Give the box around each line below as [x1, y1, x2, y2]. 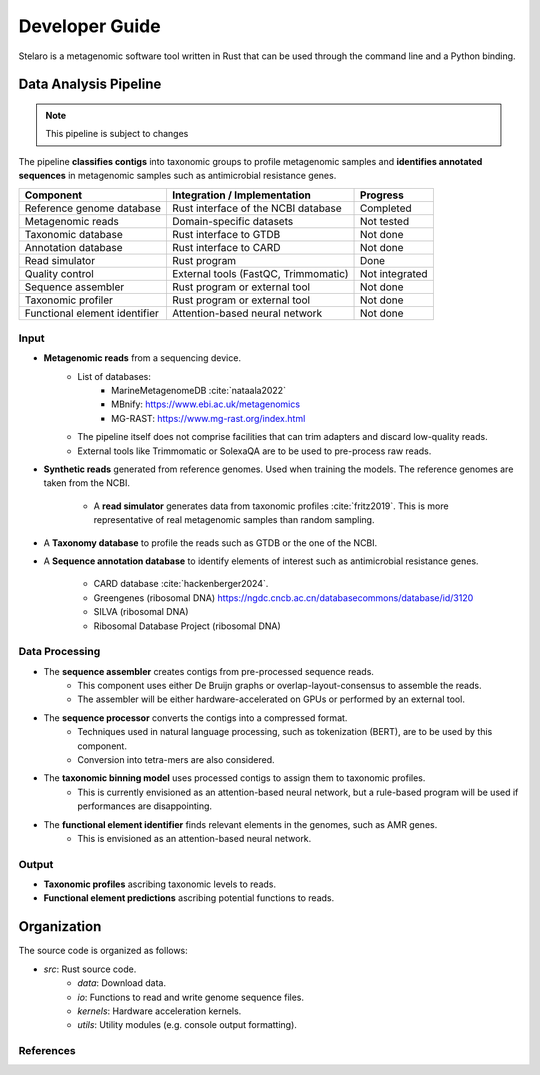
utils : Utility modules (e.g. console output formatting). [77, 1019, 297, 1031]
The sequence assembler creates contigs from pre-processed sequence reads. [43, 665, 375, 677]
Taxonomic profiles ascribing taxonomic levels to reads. [43, 878, 277, 890]
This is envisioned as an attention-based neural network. [77, 832, 312, 844]
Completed [360, 201, 412, 215]
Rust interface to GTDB [171, 227, 281, 241]
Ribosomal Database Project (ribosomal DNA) [93, 620, 282, 632]
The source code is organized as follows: [18, 945, 189, 957]
